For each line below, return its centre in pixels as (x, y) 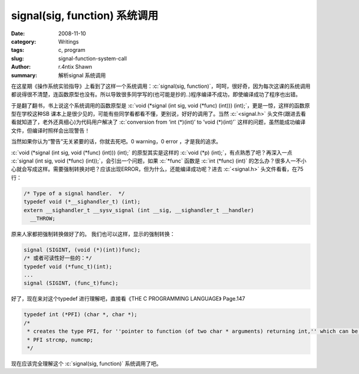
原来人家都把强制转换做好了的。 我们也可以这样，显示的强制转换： (93, 234)
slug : (17, 58)
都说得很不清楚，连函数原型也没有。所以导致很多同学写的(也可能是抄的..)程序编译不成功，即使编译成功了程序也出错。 (156, 94)
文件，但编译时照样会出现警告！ (50, 130)
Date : (18, 33)
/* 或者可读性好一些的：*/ (58, 258)
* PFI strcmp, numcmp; (60, 340)
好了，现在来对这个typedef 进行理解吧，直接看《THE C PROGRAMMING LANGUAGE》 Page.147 (128, 299)
